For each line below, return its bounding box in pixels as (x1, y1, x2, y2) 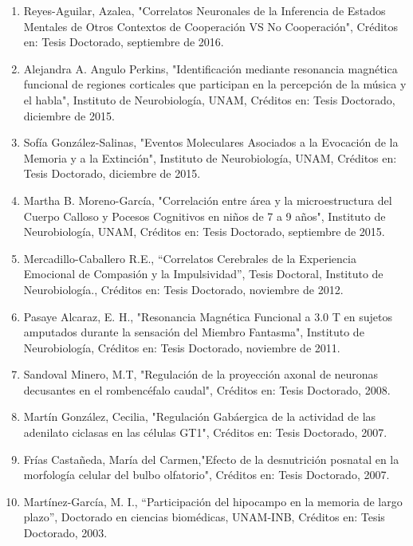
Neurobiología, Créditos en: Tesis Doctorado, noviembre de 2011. (23, 339, 340, 355)
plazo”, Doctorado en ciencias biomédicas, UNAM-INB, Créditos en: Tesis (23, 509, 385, 525)
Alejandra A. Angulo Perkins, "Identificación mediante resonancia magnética (23, 60, 398, 77)
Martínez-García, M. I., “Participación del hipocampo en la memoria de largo (23, 493, 403, 509)
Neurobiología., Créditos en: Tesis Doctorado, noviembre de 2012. (23, 281, 344, 297)
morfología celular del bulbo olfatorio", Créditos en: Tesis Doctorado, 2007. (23, 466, 390, 483)
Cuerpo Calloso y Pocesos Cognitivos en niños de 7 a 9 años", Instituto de (23, 207, 386, 224)
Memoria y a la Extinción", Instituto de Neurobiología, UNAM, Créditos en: (23, 149, 397, 166)
